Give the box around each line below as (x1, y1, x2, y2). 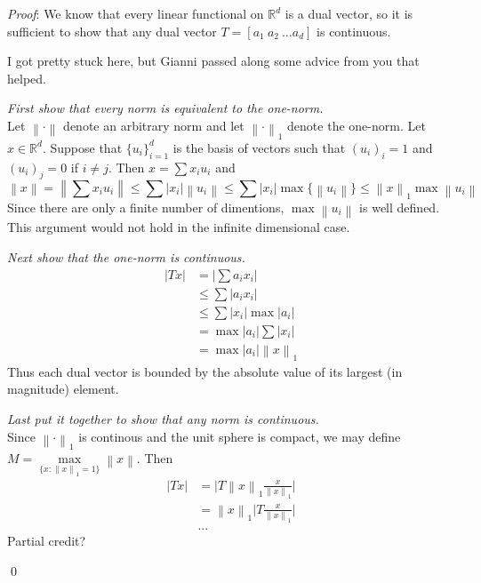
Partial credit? (7, 531, 86, 550)
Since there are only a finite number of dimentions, (7, 197, 285, 216)
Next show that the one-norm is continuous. (7, 248, 245, 267)
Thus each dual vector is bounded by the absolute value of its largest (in (7, 362, 403, 380)
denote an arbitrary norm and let (63, 116, 245, 134)
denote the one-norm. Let (287, 116, 426, 134)
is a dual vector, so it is (285, 4, 413, 22)
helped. (7, 68, 46, 87)
